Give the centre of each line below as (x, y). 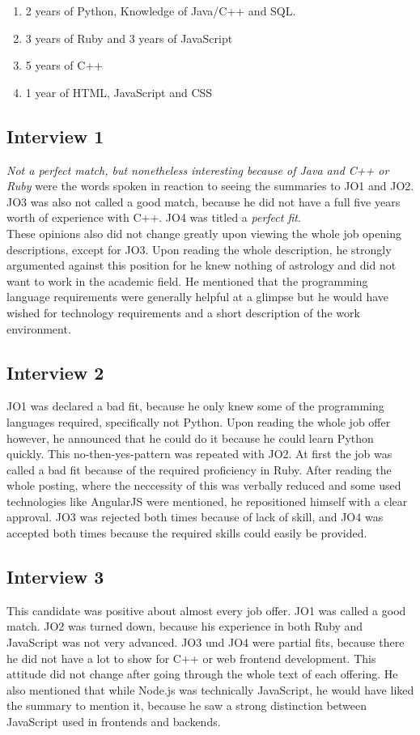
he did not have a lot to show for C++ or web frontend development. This (191, 658)
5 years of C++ (64, 65)
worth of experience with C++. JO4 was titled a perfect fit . (154, 217)
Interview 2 (55, 372)
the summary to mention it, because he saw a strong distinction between (187, 705)
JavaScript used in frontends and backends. (114, 722)
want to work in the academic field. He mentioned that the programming (187, 280)
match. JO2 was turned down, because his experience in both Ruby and (185, 626)
